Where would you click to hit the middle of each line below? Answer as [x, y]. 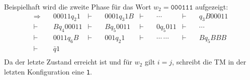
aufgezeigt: [212, 6]
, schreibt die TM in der [209, 62]
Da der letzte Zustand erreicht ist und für [68, 62]
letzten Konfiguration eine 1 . [48, 71]
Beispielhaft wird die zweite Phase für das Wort [78, 6]
